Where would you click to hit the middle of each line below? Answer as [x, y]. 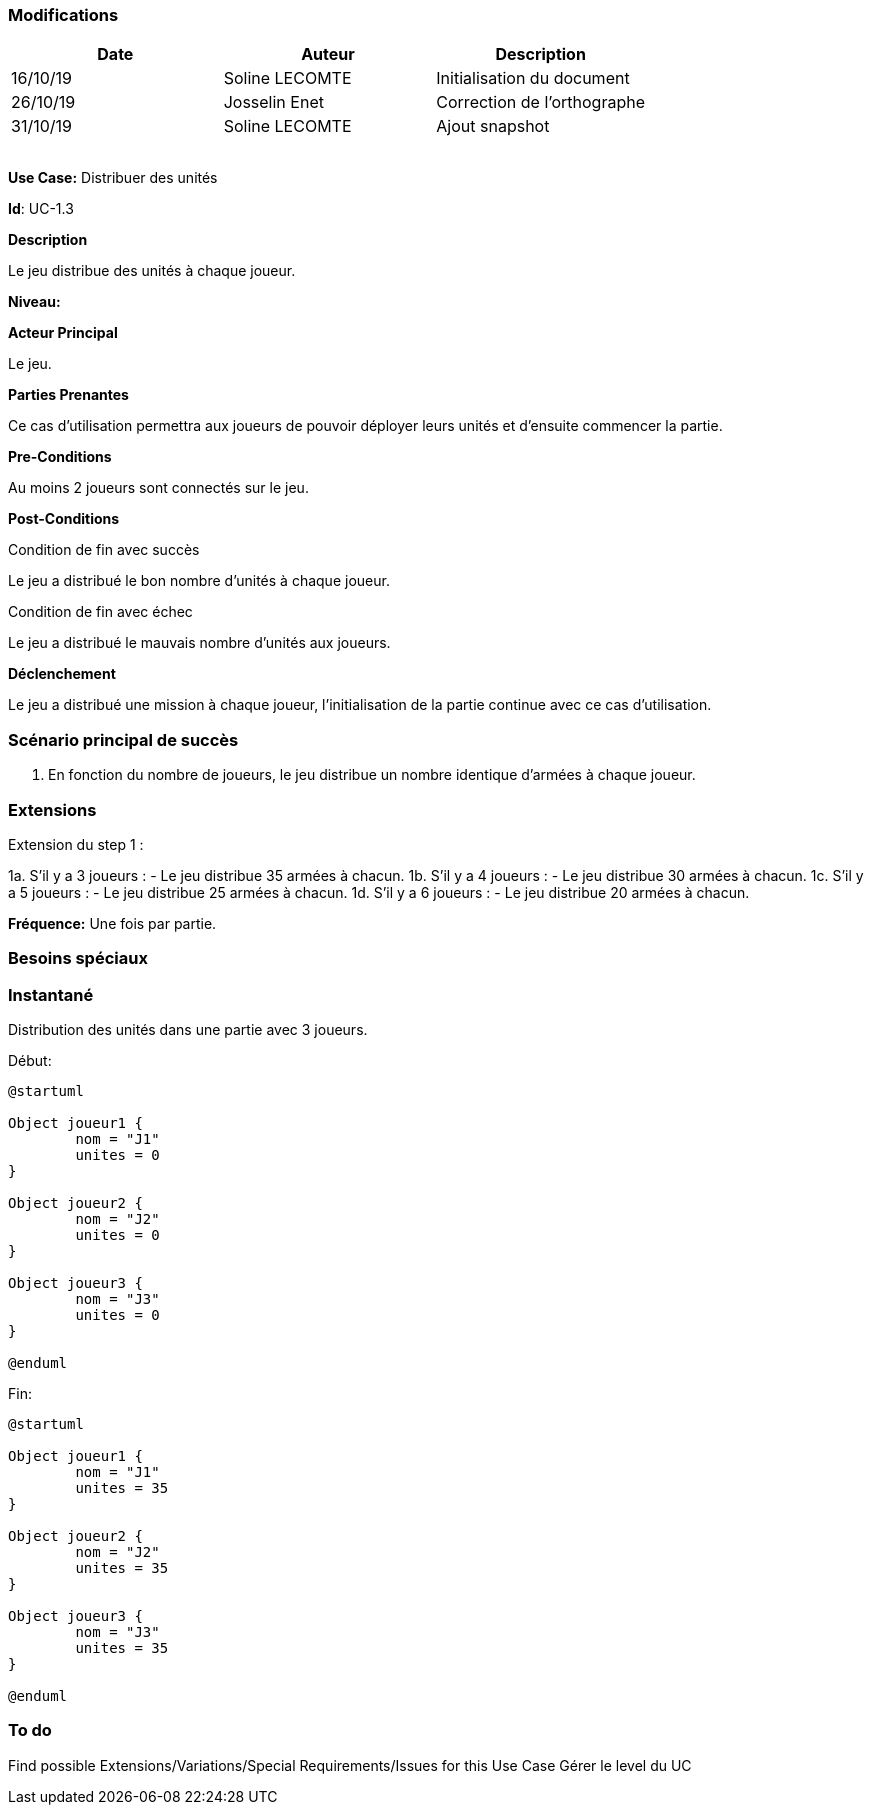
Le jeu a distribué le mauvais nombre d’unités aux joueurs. [199, 643]
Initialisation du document [533, 78]
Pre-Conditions [60, 457]
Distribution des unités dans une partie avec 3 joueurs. [188, 1029]
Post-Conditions [64, 519]
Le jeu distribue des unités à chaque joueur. [152, 271]
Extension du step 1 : [76, 844]
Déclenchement [62, 674]
